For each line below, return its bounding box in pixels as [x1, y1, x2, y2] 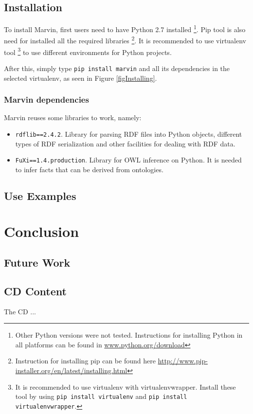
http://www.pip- [158, 356, 208, 366]
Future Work [4, 255, 71, 270]
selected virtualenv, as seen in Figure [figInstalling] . [4, 72, 157, 83]
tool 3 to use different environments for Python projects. [4, 45, 172, 57]
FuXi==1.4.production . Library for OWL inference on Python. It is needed [15, 155, 242, 165]
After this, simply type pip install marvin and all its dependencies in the [4, 63, 230, 73]
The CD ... [4, 306, 36, 316]
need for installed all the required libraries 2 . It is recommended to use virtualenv [4, 34, 246, 46]
